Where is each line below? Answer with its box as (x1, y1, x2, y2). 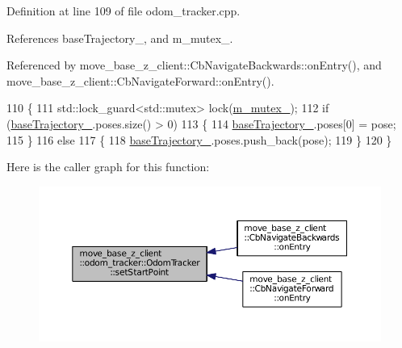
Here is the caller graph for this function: (6, 158, 210, 175)
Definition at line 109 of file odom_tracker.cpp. (6, 2, 241, 19)
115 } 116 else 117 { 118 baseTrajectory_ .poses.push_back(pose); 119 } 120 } (6, 131, 392, 148)
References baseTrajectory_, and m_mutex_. (6, 29, 233, 46)
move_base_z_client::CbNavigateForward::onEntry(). (6, 72, 274, 89)
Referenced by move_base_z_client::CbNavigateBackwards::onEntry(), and (6, 57, 382, 73)
